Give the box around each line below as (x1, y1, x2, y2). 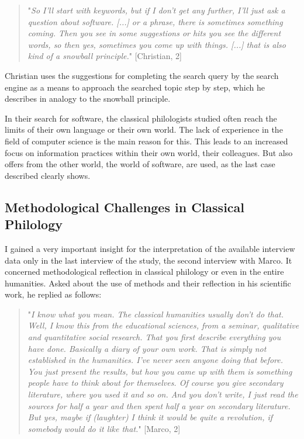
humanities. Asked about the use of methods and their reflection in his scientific (5, 276, 291, 289)
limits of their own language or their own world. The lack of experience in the (5, 123, 283, 136)
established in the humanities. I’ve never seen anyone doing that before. (27, 354, 284, 366)
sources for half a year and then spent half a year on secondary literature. (27, 399, 291, 412)
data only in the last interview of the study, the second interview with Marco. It (5, 254, 292, 266)
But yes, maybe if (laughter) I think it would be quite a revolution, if (27, 411, 273, 423)
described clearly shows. (5, 169, 91, 181)
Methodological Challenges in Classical (5, 198, 245, 216)
